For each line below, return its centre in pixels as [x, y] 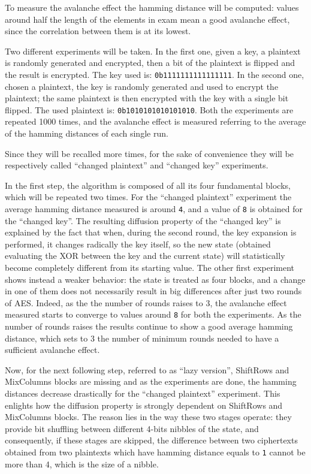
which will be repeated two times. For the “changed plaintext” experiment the [148, 197]
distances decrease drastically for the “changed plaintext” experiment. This [143, 393]
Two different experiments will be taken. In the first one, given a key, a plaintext [153, 51]
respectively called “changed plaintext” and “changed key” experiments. [137, 165]
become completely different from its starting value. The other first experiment [150, 268]
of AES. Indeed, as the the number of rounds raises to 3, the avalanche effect [146, 302]
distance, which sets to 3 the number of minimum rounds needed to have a [142, 338]
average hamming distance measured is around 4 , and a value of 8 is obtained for [154, 209]
